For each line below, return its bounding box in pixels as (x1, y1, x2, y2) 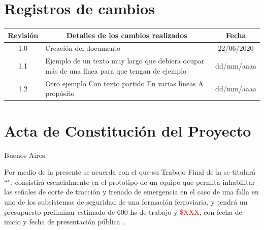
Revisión (8, 29, 39, 40)
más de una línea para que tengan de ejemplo (45, 65, 187, 76)
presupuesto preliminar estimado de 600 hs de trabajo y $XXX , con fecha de (4, 206, 242, 217)
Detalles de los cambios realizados (66, 29, 187, 40)
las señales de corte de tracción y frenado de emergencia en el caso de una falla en (4, 186, 259, 197)
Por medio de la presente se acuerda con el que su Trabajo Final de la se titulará (4, 167, 256, 177)
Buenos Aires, (4, 149, 47, 160)
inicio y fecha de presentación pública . (4, 216, 125, 227)
